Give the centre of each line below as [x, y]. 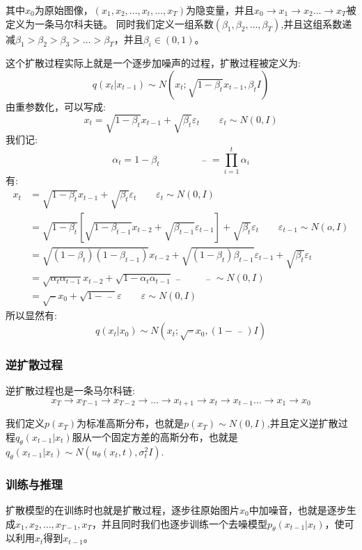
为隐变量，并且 [220, 10]
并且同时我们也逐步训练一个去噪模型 [185, 523]
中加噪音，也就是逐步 [298, 510]
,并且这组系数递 [316, 23]
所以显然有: [31, 315]
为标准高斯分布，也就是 [131, 423]
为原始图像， [64, 10]
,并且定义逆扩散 [302, 423]
